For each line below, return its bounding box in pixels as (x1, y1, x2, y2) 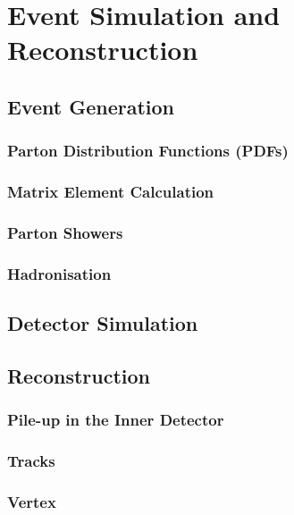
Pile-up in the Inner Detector (7, 409, 224, 431)
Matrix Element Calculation (7, 181, 214, 203)
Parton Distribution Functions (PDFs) (7, 139, 289, 162)
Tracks (7, 450, 55, 472)
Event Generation (7, 92, 175, 120)
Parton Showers (7, 221, 123, 243)
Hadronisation (7, 262, 112, 284)
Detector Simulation (7, 309, 198, 337)
